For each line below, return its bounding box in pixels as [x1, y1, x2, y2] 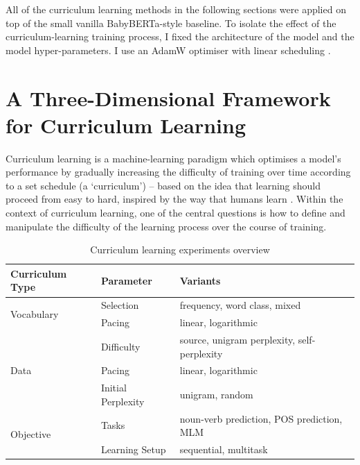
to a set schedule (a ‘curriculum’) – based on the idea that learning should [6, 178, 321, 192]
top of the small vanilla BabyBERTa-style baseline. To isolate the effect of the [6, 15, 336, 30]
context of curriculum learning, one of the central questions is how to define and [6, 205, 345, 220]
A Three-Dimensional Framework [6, 83, 331, 112]
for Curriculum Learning [6, 110, 246, 139]
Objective [10, 426, 51, 441]
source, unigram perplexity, [179, 332, 296, 346]
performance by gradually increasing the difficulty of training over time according [6, 164, 351, 179]
